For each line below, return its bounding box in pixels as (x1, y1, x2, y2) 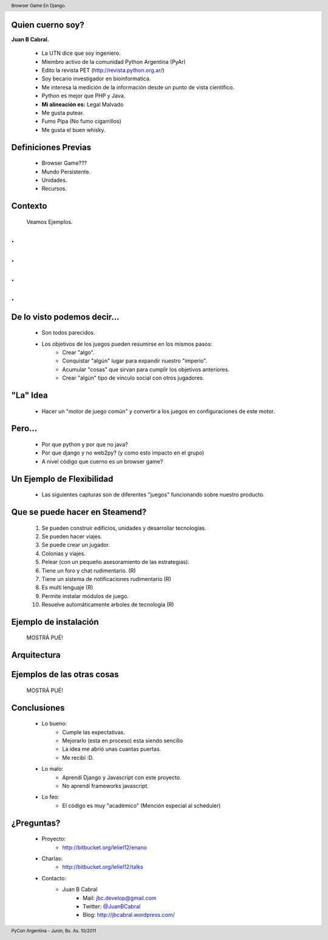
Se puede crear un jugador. (41, 541, 111, 549)
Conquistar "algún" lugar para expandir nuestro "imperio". (62, 357, 208, 364)
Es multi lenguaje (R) (41, 584, 94, 591)
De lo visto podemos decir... (11, 312, 120, 322)
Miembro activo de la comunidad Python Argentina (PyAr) (41, 58, 186, 65)
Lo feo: (41, 793, 60, 801)
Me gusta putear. (41, 109, 84, 116)
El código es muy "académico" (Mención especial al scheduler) (62, 802, 221, 809)
